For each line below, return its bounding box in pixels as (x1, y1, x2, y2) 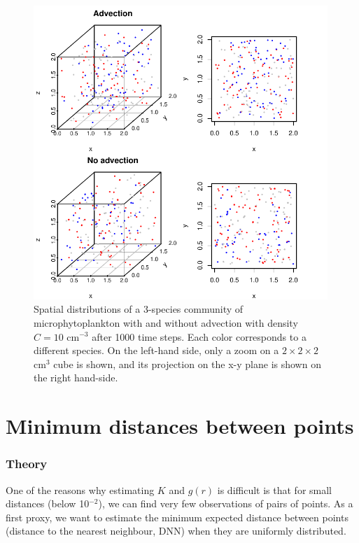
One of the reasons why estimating (6, 482, 155, 497)
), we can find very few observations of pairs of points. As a (98, 496, 353, 511)
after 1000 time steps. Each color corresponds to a (92, 329, 307, 344)
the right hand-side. (34, 370, 118, 385)
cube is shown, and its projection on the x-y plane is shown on (53, 356, 321, 371)
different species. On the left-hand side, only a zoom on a (34, 343, 279, 358)
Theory (6, 455, 48, 472)
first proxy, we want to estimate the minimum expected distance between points (6, 509, 349, 524)
